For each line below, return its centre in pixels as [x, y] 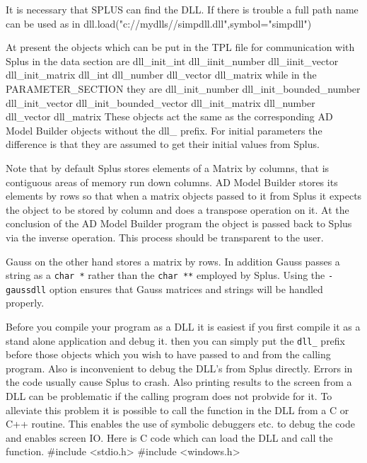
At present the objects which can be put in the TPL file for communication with [180, 47]
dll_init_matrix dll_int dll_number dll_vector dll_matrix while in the [161, 75]
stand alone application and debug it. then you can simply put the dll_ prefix [176, 340]
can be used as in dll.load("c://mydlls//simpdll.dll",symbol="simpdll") [159, 23]
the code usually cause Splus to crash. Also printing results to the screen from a [179, 382]
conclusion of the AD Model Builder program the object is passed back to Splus [179, 223]
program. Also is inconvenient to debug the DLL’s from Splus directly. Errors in [179, 368]
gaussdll [26, 290]
